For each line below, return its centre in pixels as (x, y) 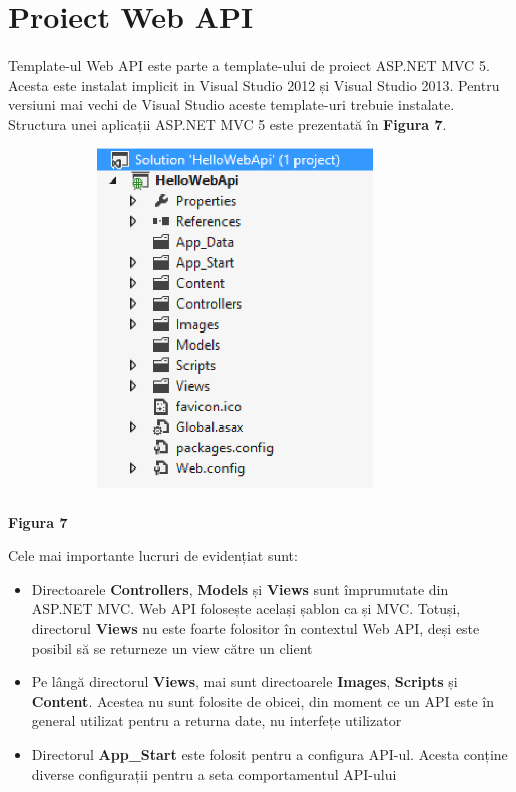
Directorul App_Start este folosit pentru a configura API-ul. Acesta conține (269, 754)
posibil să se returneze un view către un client (172, 647)
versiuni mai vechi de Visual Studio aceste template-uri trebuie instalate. (231, 104)
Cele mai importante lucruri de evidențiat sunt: (153, 555)
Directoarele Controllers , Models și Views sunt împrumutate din (240, 588)
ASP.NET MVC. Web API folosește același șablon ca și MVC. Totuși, (246, 608)
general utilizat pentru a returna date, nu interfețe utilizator (216, 720)
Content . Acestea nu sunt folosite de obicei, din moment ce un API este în (263, 700)
